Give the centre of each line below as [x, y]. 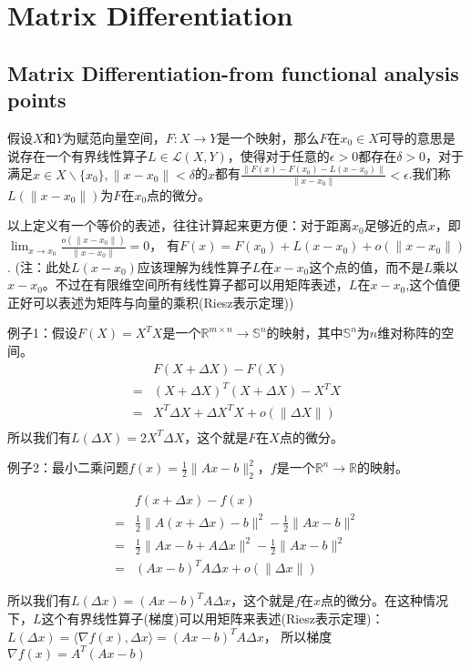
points [37, 100]
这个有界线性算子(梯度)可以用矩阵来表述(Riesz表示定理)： [213, 618]
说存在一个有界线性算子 [77, 155]
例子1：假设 [42, 333]
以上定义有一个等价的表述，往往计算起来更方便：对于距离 [179, 225]
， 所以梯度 [298, 636]
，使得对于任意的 [278, 155]
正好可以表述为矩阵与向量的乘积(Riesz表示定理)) [151, 302]
